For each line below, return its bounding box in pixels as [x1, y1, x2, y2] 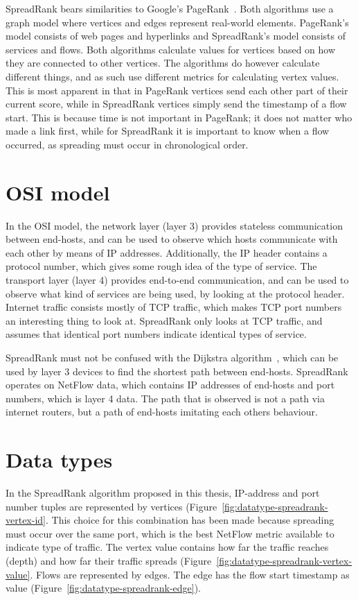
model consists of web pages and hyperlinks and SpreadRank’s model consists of [6, 28, 346, 43]
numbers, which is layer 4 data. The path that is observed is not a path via [6, 391, 325, 405]
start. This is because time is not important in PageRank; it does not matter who [6, 110, 352, 124]
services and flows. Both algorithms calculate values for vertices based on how [6, 42, 336, 56]
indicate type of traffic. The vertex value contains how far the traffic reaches [6, 540, 329, 554]
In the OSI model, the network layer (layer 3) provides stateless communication [6, 218, 343, 232]
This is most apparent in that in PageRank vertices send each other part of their [6, 83, 348, 97]
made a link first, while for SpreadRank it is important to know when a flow [6, 123, 330, 138]
